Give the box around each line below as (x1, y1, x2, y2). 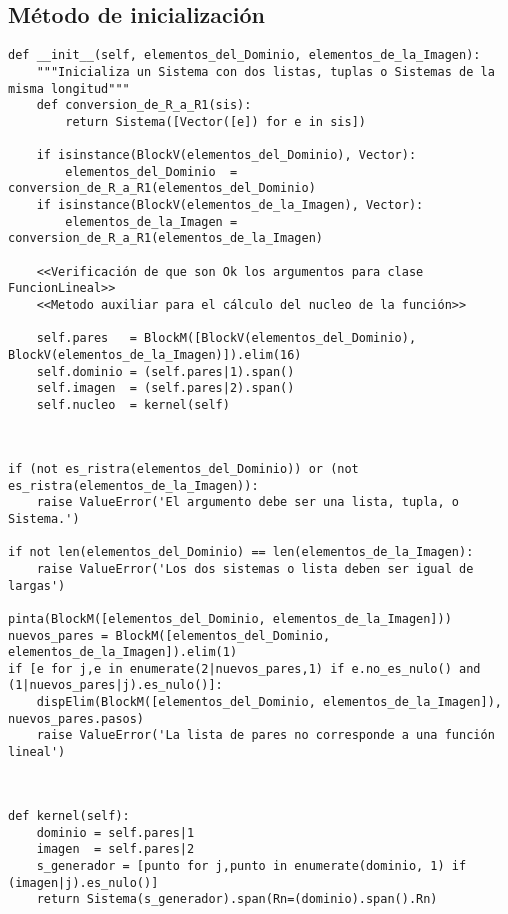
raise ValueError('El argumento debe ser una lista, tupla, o (36, 495, 460, 510)
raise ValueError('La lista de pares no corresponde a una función (36, 728, 495, 743)
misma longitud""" (8, 81, 130, 96)
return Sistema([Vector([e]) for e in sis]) (65, 114, 366, 129)
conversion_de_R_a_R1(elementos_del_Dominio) (8, 181, 316, 196)
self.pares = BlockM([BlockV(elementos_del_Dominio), (36, 331, 417, 346)
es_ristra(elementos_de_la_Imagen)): (8, 478, 259, 493)
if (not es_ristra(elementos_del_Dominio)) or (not (8, 461, 359, 476)
